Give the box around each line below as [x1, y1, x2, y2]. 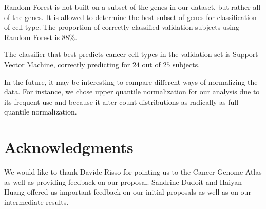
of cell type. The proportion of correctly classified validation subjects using [4, 22, 239, 32]
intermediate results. [4, 196, 69, 207]
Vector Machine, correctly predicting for [4, 59, 130, 69]
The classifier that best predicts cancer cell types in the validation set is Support [4, 49, 258, 60]
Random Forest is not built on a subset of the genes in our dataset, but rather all [4, 2, 261, 12]
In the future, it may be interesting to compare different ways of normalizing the [4, 76, 258, 87]
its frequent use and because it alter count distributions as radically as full [4, 96, 239, 107]
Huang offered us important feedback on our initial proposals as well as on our [4, 186, 251, 197]
